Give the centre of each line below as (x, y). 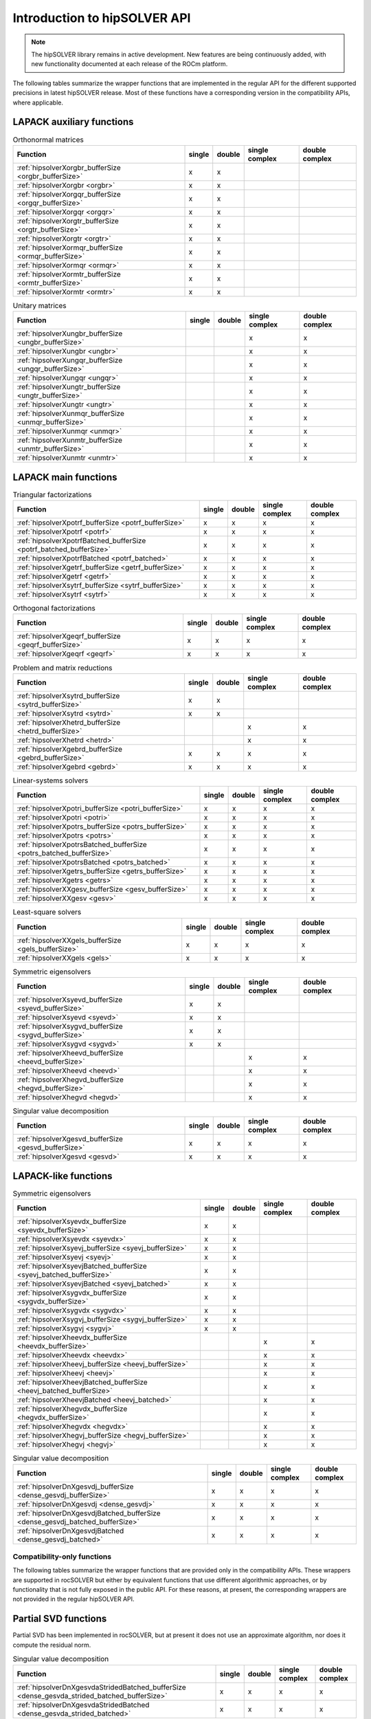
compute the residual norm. (52, 1645)
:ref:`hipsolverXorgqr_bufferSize (69, 194)
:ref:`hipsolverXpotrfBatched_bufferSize (81, 541)
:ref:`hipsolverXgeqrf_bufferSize (69, 636)
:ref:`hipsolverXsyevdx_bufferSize (71, 1222)
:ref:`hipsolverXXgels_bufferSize (69, 940)
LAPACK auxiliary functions (73, 122)
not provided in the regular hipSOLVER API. (74, 1599)
